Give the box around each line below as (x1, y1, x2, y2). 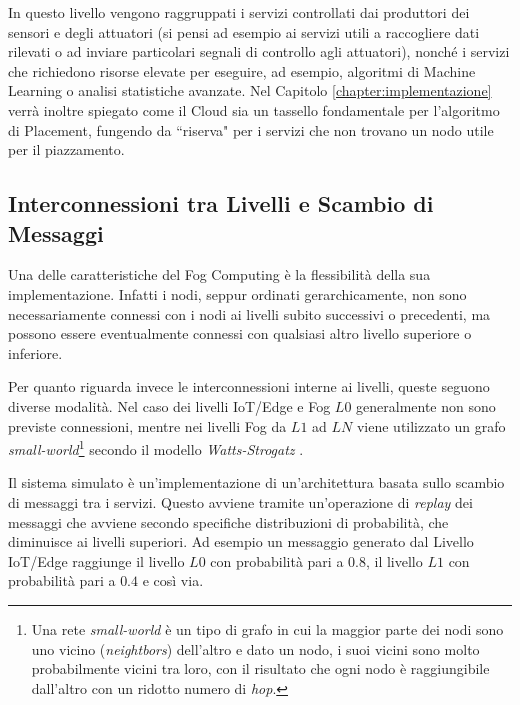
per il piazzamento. (8, 139, 125, 160)
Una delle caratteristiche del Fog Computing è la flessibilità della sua (8, 264, 431, 285)
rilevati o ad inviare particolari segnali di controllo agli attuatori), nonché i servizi (8, 41, 510, 62)
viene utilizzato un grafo (356, 415, 506, 436)
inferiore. (8, 342, 63, 363)
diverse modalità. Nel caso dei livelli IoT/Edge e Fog (8, 395, 331, 416)
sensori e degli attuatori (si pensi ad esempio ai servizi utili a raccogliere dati (8, 21, 480, 42)
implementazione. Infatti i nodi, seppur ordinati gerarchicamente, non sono (8, 283, 467, 304)
